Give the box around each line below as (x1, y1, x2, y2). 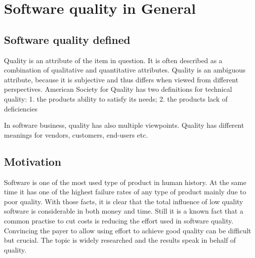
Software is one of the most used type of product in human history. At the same (4, 177, 247, 187)
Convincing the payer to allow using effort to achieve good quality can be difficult (4, 225, 252, 235)
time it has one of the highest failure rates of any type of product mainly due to (4, 186, 246, 197)
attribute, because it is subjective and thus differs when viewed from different (4, 74, 239, 84)
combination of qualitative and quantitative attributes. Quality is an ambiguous (4, 65, 246, 75)
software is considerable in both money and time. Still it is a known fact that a (4, 206, 244, 216)
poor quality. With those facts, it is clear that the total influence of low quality (4, 196, 243, 206)
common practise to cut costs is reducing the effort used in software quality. (4, 215, 234, 225)
